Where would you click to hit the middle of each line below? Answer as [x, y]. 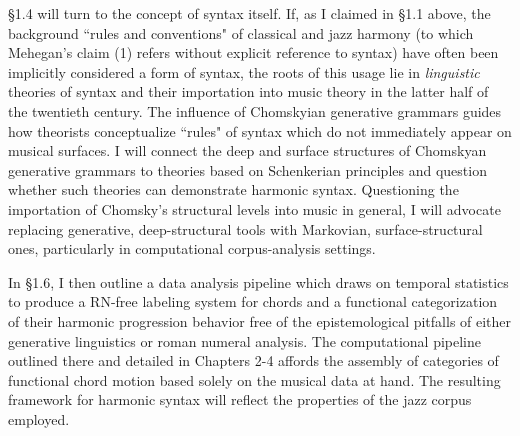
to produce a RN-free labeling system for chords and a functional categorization [253, 301]
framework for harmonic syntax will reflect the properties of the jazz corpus [240, 399]
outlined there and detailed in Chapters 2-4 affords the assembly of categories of [253, 360]
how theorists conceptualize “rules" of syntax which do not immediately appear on [260, 130]
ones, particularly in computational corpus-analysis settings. [192, 248]
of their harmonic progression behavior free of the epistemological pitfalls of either [260, 320]
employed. [39, 418]
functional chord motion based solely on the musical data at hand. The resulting [254, 379]
